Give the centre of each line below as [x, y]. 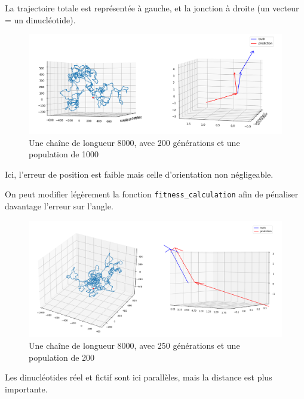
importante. [26, 389]
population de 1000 [64, 154]
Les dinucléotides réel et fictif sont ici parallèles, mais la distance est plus [139, 377]
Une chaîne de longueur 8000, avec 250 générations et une [134, 345]
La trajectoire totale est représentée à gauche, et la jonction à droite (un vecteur [152, 8]
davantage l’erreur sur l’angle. [59, 206]
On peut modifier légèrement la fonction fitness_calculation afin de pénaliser [152, 194]
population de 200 [62, 357]
